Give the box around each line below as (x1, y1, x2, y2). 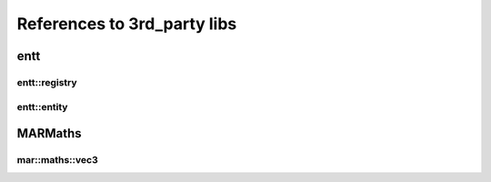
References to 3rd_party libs (16, 14, 237, 34)
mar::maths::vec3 (16, 154, 99, 167)
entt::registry (16, 76, 77, 88)
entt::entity (16, 100, 68, 113)
